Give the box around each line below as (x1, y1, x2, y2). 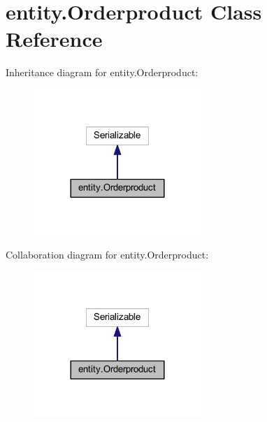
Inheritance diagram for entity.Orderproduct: (6, 65, 199, 80)
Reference (6, 24, 103, 53)
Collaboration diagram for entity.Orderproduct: (6, 247, 209, 261)
